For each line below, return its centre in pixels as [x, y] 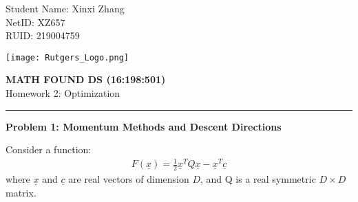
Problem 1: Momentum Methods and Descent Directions [144, 126]
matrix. [21, 192]
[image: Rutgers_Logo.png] [67, 57]
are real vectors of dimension [129, 179]
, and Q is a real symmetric [258, 179]
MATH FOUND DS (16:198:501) [86, 79]
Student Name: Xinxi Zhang [65, 8]
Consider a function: [49, 149]
